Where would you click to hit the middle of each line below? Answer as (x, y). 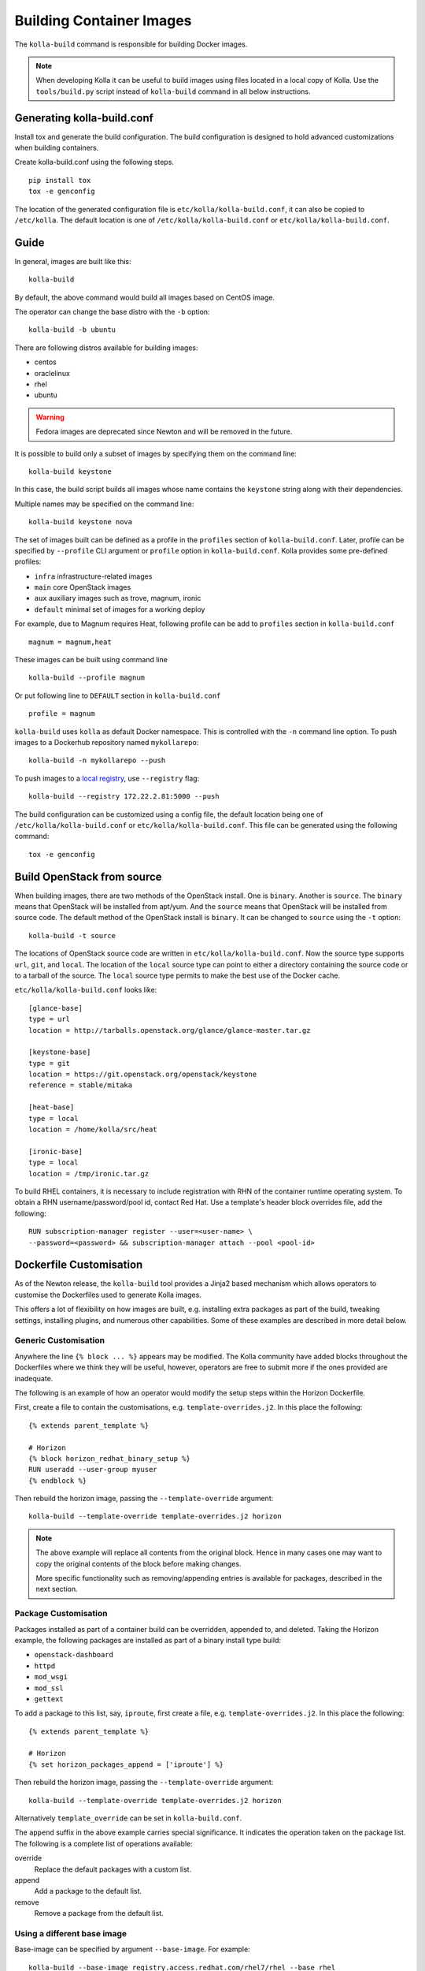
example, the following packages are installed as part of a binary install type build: (148, 1640)
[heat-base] (52, 1107)
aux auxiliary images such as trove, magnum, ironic (118, 598)
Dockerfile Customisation (79, 1265)
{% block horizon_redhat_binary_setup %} (109, 1458)
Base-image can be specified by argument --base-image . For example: (133, 1949)
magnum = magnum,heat (70, 642)
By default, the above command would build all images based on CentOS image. (145, 297)
